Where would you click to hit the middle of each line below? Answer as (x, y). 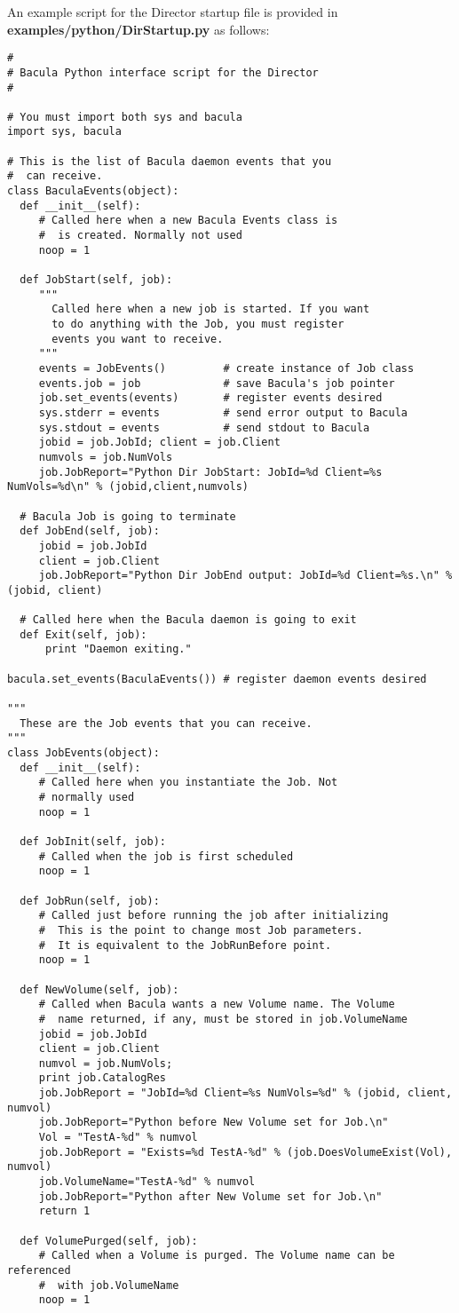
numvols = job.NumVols (106, 457)
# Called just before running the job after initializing (214, 916)
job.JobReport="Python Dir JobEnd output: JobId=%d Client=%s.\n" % (245, 576)
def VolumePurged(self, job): (109, 1241)
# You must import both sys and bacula (125, 117)
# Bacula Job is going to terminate (128, 516)
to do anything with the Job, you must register (198, 324)
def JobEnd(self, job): (90, 531)
